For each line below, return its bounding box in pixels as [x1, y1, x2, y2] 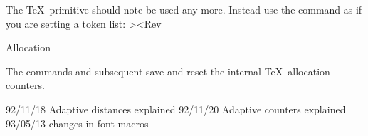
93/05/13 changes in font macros [6, 115, 149, 130]
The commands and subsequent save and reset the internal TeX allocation [6, 63, 330, 78]
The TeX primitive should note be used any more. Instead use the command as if [6, 2, 362, 16]
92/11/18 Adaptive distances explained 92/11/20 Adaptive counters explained [6, 101, 346, 116]
